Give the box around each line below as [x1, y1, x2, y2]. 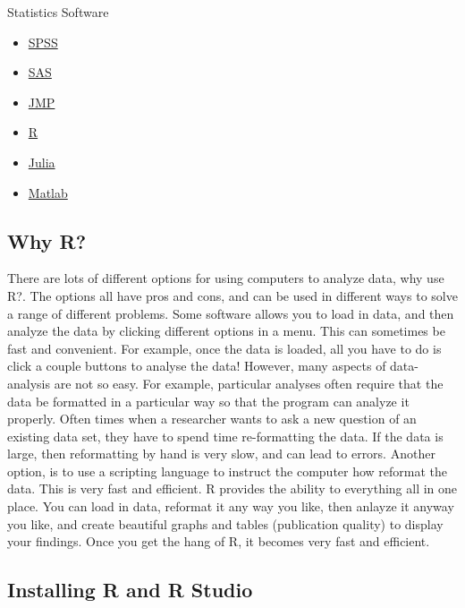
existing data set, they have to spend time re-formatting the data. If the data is [7, 426, 444, 445]
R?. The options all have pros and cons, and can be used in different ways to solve [7, 286, 458, 304]
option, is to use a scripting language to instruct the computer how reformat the [7, 461, 448, 480]
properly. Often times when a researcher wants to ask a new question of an [7, 409, 417, 428]
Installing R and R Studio [7, 576, 253, 604]
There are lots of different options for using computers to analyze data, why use [7, 269, 444, 287]
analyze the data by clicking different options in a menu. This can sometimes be [7, 321, 445, 340]
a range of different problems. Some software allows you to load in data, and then [7, 304, 454, 322]
